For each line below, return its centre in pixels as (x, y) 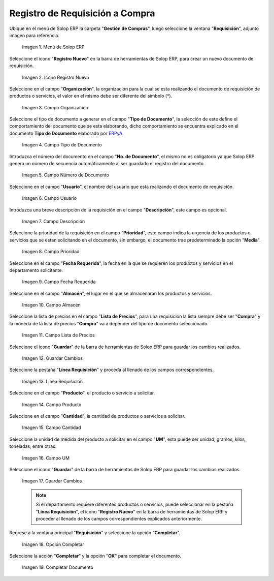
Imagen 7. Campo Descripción (54, 221)
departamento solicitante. (36, 270)
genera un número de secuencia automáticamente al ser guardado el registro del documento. (107, 164)
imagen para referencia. (35, 35)
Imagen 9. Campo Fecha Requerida (59, 282)
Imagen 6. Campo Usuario (49, 198)
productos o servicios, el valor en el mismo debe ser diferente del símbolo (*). (91, 96)
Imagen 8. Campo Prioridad (51, 252)
